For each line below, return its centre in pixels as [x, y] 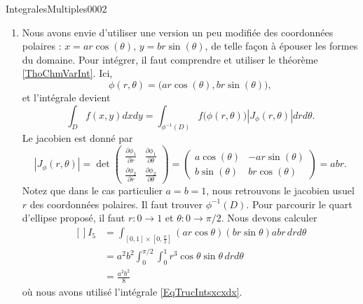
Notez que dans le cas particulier [92, 190]
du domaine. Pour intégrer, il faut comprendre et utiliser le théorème [170, 59]
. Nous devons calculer [269, 218]
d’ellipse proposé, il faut [74, 218]
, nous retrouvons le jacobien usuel [280, 190]
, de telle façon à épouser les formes [281, 46]
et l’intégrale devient [66, 97]
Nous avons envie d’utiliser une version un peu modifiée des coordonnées [178, 32]
